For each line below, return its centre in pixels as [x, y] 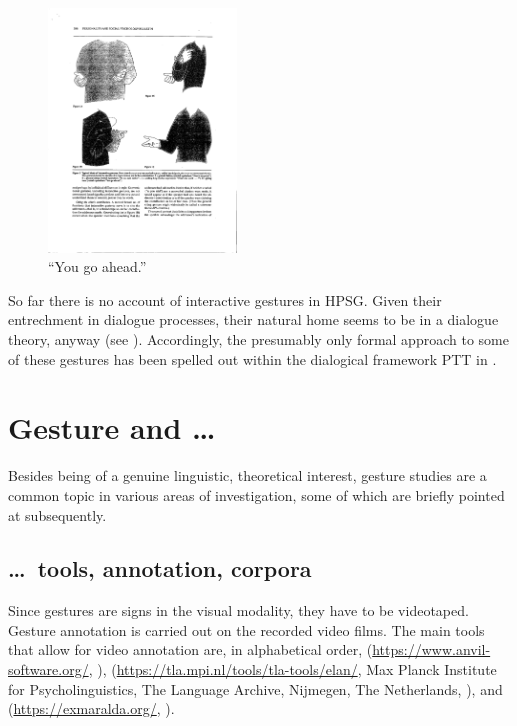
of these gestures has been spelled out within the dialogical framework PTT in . [252, 358]
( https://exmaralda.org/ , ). [91, 708]
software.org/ [48, 669]
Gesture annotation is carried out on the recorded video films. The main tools [246, 629]
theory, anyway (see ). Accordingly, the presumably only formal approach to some [258, 339]
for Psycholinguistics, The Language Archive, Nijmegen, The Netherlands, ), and [255, 688]
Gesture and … [112, 427]
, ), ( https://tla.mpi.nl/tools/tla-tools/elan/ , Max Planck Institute [292, 669]
